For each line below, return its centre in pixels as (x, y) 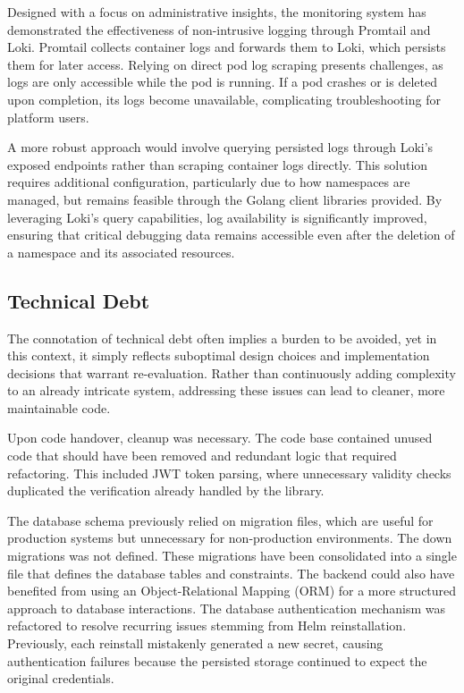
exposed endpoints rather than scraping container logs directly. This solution (218, 164)
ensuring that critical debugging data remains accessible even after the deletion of (231, 235)
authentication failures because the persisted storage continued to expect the (217, 660)
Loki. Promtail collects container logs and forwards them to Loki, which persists (227, 47)
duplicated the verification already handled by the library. (166, 490)
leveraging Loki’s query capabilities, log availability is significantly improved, (217, 217)
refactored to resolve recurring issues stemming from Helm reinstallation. (207, 625)
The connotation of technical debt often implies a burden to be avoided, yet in (222, 338)
